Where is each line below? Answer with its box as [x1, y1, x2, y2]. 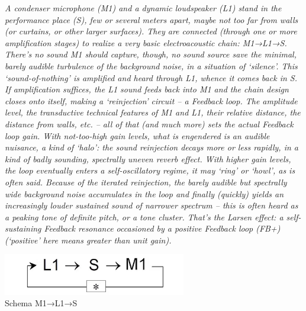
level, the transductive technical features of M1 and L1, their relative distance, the [5, 106, 301, 118]
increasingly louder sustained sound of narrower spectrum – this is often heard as [5, 199, 298, 211]
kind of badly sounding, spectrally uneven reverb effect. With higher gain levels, [5, 152, 291, 165]
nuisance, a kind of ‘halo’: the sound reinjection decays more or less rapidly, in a [5, 141, 299, 153]
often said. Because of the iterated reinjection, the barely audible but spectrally [5, 175, 287, 188]
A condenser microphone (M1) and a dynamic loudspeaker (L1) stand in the [5, 2, 282, 14]
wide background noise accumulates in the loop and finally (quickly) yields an [5, 187, 284, 200]
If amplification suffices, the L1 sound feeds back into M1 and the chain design [5, 83, 289, 95]
